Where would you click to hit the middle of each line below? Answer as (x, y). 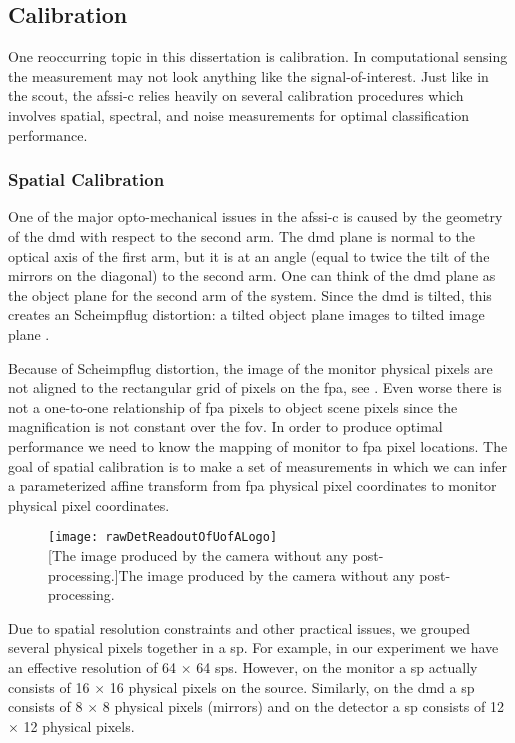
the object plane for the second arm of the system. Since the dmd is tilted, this (250, 294)
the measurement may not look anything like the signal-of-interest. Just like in (248, 75)
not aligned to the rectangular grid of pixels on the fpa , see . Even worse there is (255, 387)
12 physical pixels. (79, 725)
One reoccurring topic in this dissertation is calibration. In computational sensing (258, 56)
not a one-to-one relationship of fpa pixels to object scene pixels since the (233, 406)
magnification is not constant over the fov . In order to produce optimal (225, 426)
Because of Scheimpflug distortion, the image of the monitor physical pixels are (250, 367)
